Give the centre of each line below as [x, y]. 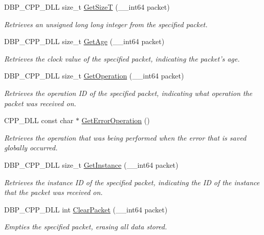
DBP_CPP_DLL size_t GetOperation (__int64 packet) [94, 76]
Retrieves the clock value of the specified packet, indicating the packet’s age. [122, 58]
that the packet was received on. [53, 192]
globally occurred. [31, 148]
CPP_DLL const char [39, 120]
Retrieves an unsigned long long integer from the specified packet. [106, 24]
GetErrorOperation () [116, 120]
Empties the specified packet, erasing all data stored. [86, 227]
